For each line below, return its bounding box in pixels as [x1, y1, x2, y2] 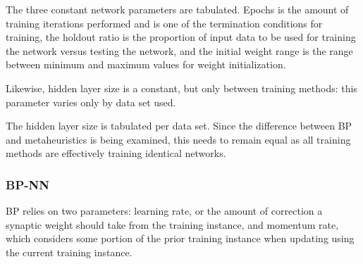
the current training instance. [6, 244, 133, 259]
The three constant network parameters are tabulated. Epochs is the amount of [6, 2, 349, 16]
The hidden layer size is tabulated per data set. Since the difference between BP [6, 118, 352, 133]
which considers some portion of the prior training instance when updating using [6, 231, 355, 246]
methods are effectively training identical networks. [6, 146, 226, 161]
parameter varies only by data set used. [6, 94, 176, 109]
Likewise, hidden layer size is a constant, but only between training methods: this [6, 80, 357, 95]
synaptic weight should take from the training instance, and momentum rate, [6, 217, 339, 232]
